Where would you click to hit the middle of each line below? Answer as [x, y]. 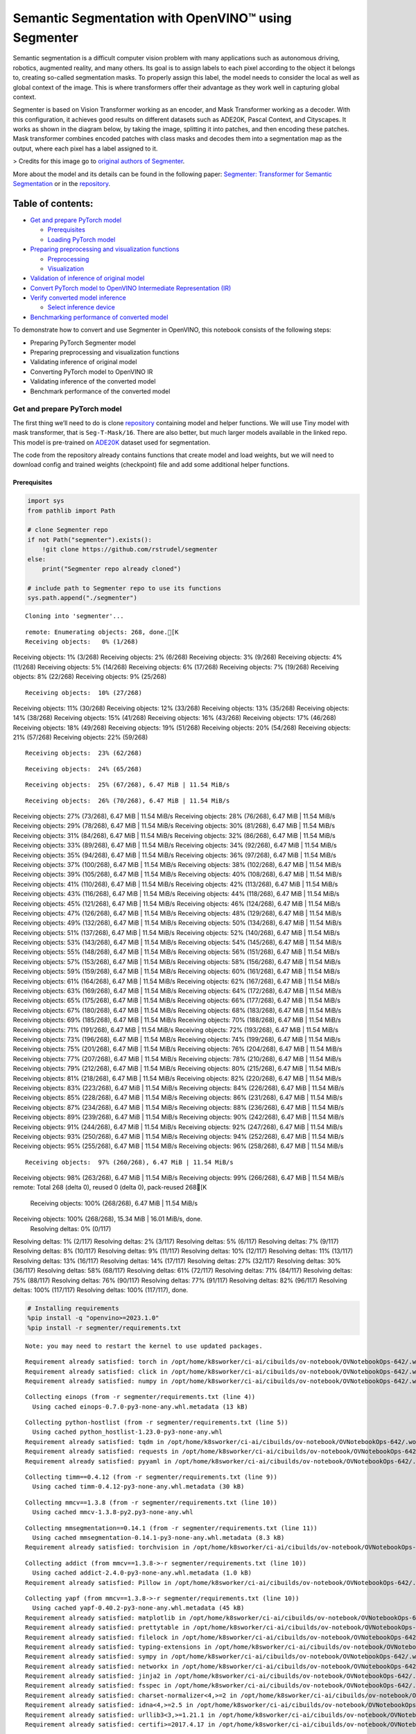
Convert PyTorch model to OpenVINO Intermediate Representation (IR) [131, 288]
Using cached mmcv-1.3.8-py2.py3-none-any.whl [113, 1512]
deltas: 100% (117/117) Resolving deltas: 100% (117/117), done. [101, 1289]
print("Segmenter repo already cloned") [112, 569]
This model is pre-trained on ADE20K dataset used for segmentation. [112, 442]
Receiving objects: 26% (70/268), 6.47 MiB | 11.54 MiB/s [128, 800]
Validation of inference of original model [87, 278]
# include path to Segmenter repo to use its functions [124, 588]
